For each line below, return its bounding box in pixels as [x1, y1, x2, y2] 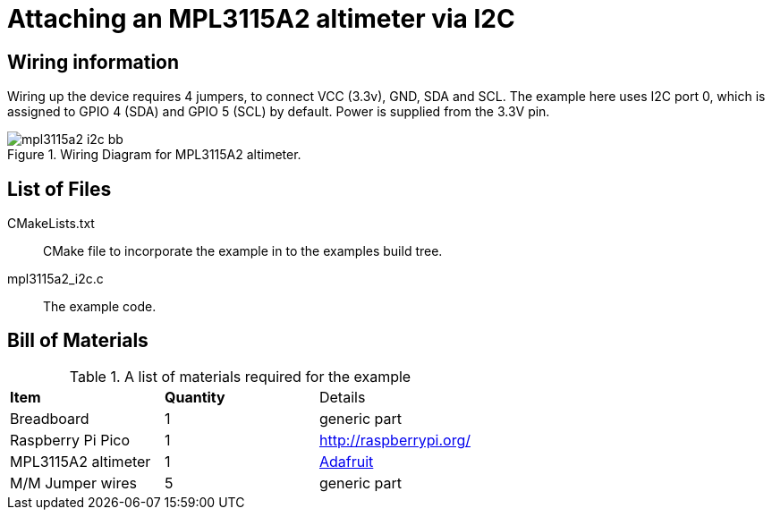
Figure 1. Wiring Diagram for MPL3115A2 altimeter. [7, 147, 301, 163]
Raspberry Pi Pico [10, 430, 131, 449]
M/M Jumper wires [10, 473, 137, 492]
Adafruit [318, 452, 374, 470]
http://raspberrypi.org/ [318, 430, 471, 449]
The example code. [43, 299, 157, 315]
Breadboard [10, 409, 89, 428]
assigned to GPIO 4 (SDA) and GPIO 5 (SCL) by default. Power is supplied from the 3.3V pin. [7, 104, 550, 120]
